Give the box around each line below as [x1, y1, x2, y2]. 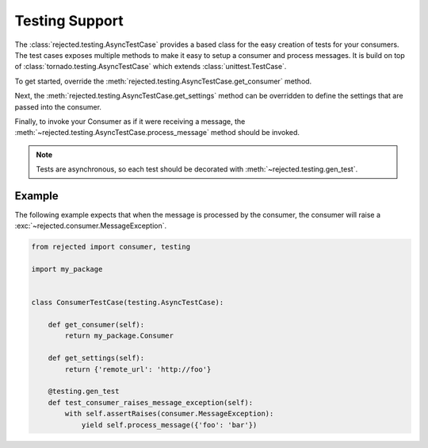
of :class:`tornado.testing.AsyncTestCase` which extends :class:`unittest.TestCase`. [14, 62, 287, 71]
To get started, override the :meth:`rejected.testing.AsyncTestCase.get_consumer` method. [14, 76, 312, 86]
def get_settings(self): [48, 353, 145, 363]
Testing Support [14, 12, 124, 29]
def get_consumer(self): [48, 320, 145, 330]
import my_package [31, 265, 103, 274]
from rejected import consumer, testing [31, 242, 190, 252]
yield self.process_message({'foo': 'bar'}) [81, 420, 258, 429]
